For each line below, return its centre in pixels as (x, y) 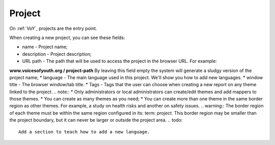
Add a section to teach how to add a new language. (84, 132)
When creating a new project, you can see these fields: (67, 38)
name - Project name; (45, 47)
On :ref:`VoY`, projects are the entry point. (53, 28)
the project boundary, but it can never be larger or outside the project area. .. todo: (96, 120)
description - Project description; (57, 54)
